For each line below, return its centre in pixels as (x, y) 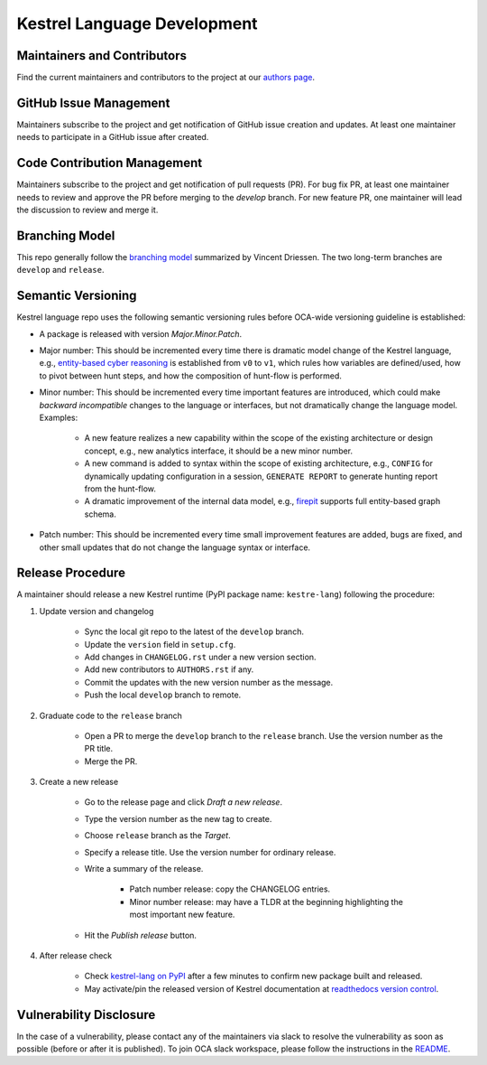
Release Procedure (71, 573)
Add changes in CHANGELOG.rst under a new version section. (200, 657)
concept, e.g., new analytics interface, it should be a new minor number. (219, 451)
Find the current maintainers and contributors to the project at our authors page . (166, 78)
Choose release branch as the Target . (157, 836)
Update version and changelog (96, 611)
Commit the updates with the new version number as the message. (209, 682)
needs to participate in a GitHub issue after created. (113, 137)
